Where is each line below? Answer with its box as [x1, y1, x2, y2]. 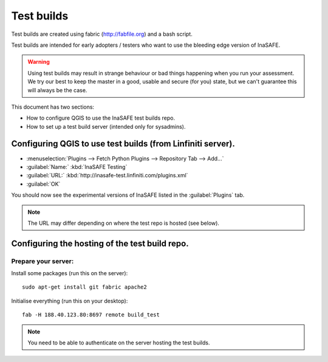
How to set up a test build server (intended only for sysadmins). [26, 123, 186, 130]
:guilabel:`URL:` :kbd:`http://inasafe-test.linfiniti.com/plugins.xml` [26, 172, 188, 179]
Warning [27, 58, 50, 66]
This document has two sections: [11, 103, 94, 111]
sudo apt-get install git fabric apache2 [22, 284, 147, 291]
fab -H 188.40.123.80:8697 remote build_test [22, 312, 160, 318]
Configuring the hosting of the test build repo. [11, 238, 189, 248]
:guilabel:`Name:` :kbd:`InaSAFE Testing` [26, 163, 128, 170]
